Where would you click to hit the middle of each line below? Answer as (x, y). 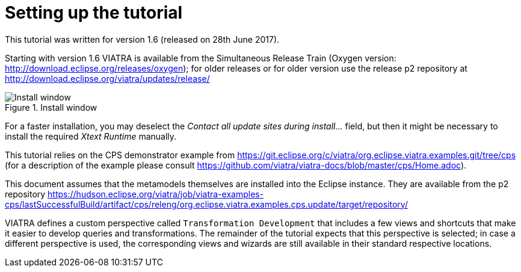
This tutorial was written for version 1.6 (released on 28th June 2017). (142, 39)
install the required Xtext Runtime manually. (91, 136)
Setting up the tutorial (94, 13)
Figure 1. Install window (51, 107)
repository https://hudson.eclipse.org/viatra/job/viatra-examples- (134, 194)
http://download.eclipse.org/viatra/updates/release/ (107, 78)
